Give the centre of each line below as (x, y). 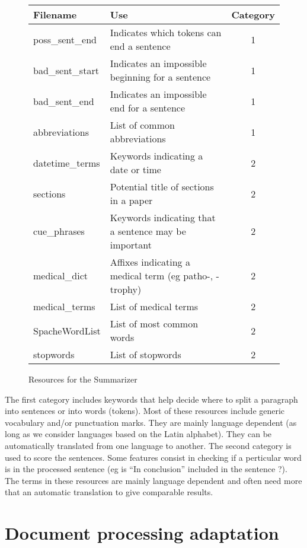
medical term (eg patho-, (162, 275)
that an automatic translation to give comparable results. (109, 492)
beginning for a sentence (160, 77)
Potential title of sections (162, 187)
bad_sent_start (66, 70)
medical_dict (61, 275)
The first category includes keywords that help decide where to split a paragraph (151, 399)
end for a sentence (148, 108)
